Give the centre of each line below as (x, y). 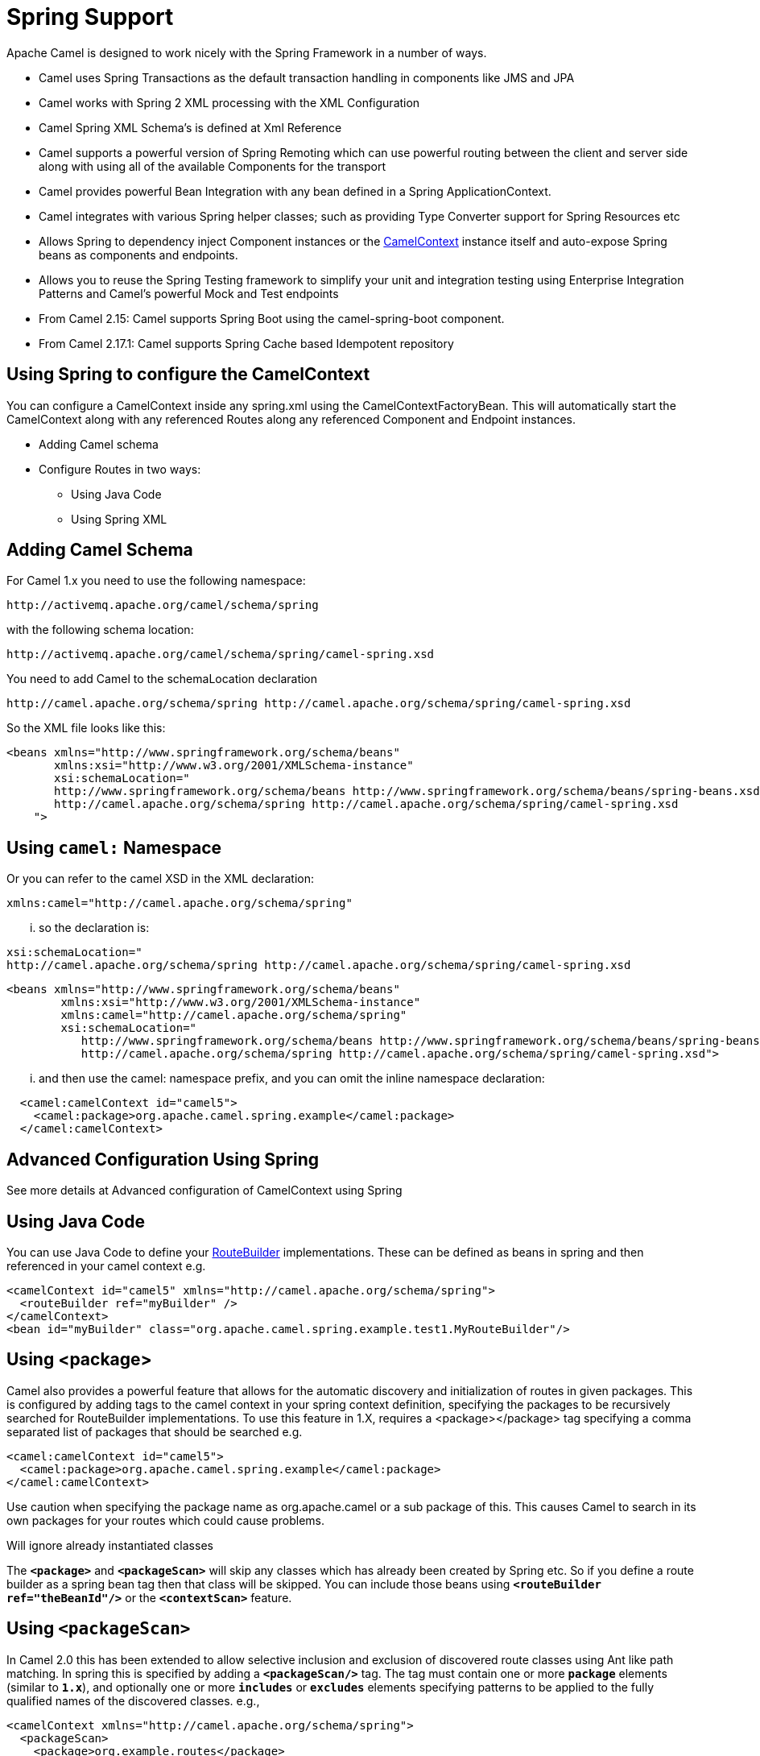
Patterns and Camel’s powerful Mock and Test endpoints (189, 293)
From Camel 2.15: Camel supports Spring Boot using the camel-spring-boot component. (272, 318)
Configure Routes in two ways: (120, 469)
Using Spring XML (119, 519)
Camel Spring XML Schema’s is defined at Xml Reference (190, 127)
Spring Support (90, 17)
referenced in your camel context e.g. (106, 1265)
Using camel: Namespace (114, 847)
